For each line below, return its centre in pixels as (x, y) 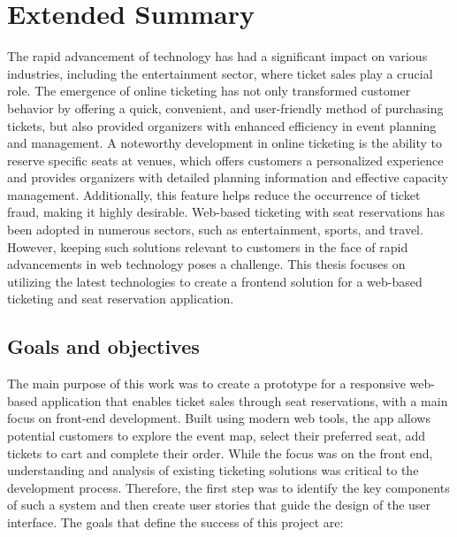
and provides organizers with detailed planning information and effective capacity (228, 177)
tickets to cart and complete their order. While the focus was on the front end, (220, 453)
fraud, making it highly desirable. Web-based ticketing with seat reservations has (226, 212)
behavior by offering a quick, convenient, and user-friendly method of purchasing (225, 107)
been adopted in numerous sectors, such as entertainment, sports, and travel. (215, 230)
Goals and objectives (103, 346)
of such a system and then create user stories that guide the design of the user (219, 505)
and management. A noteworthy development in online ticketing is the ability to (225, 143)
